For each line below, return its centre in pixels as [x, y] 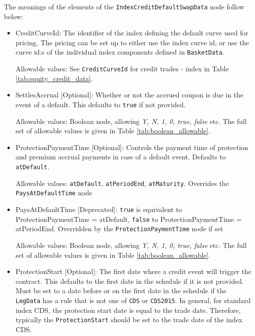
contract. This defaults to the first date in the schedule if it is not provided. [130, 281]
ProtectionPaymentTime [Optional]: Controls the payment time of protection [132, 147]
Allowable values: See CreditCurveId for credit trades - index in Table [122, 69]
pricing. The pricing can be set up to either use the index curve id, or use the [132, 42]
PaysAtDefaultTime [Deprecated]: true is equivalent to [99, 209]
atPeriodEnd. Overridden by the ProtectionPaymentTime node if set [119, 229]
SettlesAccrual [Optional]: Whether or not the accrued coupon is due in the [129, 95]
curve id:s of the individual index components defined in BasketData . [120, 52]
